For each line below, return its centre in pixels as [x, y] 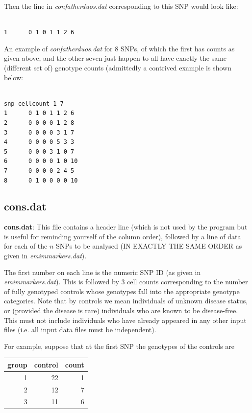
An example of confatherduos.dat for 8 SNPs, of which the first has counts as [119, 48]
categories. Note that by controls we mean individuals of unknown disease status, [126, 301]
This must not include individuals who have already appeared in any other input [125, 320]
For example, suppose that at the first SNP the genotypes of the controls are [119, 346]
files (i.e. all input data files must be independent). [80, 330]
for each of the [26, 246]
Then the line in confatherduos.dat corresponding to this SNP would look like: [121, 6]
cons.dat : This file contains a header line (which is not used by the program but [126, 227]
